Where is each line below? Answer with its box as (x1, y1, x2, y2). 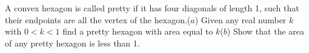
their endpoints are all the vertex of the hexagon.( (5, 13, 191, 26)
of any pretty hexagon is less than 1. (5, 36, 140, 49)
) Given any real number (194, 13, 287, 26)
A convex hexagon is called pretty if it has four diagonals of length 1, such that (5, 2, 299, 14)
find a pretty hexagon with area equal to (62, 25, 213, 38)
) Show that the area (227, 25, 305, 38)
